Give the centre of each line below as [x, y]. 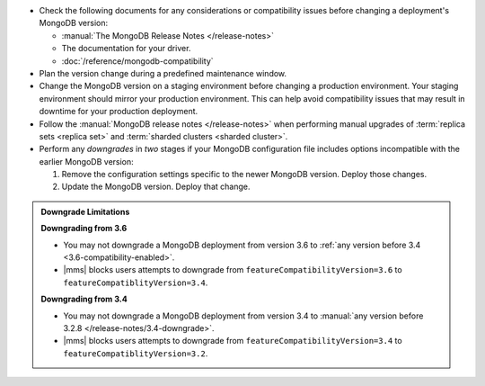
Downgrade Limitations [85, 211]
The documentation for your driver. [126, 49]
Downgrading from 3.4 [84, 299]
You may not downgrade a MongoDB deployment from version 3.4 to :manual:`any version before [243, 316]
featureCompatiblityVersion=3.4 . [136, 283]
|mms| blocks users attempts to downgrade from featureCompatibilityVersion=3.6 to [233, 270]
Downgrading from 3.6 [84, 229]
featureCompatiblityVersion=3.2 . [136, 353]
